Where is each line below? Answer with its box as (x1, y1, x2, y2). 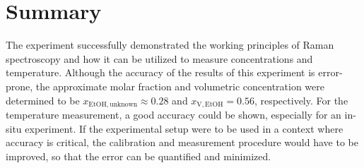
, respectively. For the (254, 92, 348, 107)
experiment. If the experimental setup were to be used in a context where (25, 121, 344, 136)
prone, (6, 78, 33, 93)
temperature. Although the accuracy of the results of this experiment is (6, 65, 315, 80)
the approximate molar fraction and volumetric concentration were (35, 78, 325, 93)
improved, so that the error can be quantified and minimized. (6, 148, 271, 163)
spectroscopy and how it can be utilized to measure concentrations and (6, 51, 313, 66)
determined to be (6, 92, 80, 107)
